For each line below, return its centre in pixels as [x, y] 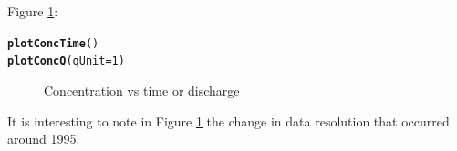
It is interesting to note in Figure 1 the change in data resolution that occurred [228, 121]
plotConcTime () [53, 43]
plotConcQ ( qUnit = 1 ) [66, 61]
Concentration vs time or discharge [142, 90]
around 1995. [44, 139]
